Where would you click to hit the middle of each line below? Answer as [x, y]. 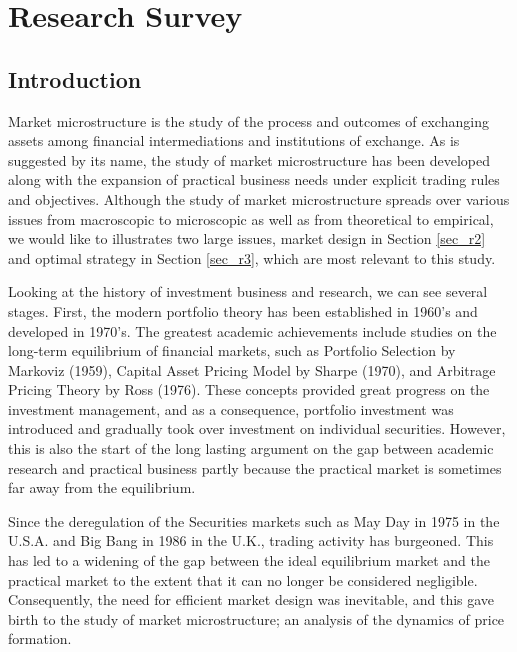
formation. [40, 638]
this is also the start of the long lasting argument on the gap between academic [251, 448]
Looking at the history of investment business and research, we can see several [248, 291]
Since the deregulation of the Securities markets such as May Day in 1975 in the [254, 520]
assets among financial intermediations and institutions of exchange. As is [234, 140]
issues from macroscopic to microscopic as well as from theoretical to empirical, [251, 218]
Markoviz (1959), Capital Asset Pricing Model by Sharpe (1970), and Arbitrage [252, 369]
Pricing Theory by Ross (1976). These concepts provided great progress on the [249, 389]
